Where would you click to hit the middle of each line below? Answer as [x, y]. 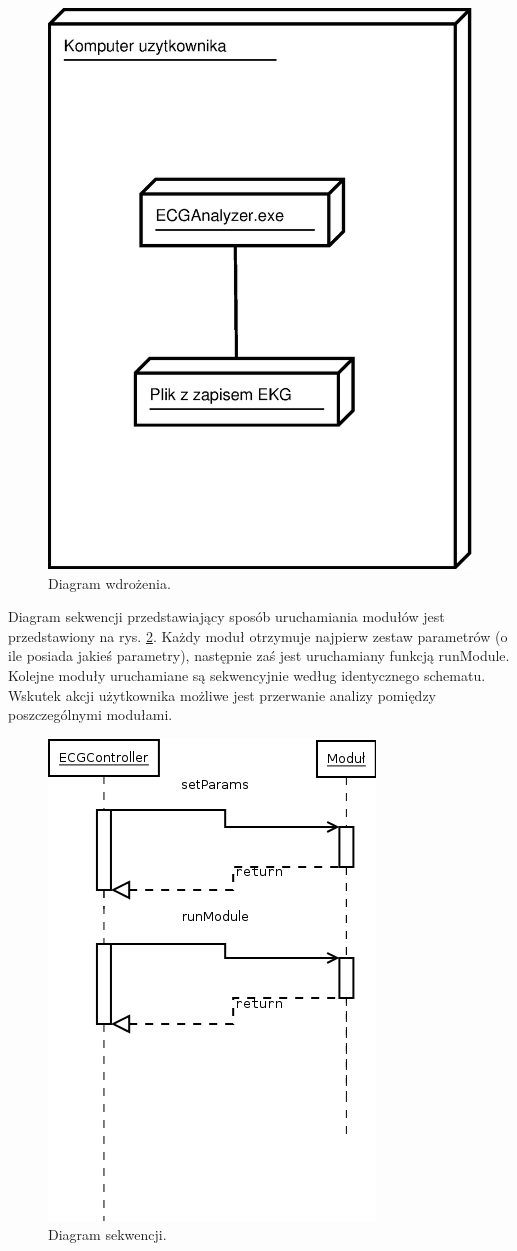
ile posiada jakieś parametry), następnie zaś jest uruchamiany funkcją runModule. [259, 655]
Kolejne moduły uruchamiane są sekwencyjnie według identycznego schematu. [247, 674]
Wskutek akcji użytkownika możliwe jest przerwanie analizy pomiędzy [222, 694]
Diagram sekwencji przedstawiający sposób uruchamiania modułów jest [226, 616]
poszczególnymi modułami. [90, 714]
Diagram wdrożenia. [109, 582]
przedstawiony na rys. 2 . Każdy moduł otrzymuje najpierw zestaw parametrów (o [258, 635]
